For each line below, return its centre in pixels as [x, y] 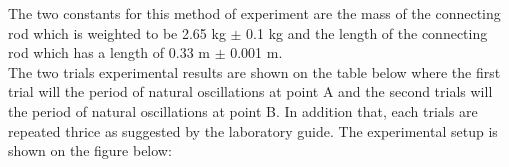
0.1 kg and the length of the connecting [367, 32]
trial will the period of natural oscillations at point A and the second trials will [250, 91]
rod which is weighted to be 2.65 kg [117, 32]
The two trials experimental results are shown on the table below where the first [254, 71]
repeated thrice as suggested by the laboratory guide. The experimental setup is [253, 130]
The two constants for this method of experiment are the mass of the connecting [254, 13]
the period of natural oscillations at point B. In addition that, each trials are [243, 110]
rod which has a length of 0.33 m [109, 52]
